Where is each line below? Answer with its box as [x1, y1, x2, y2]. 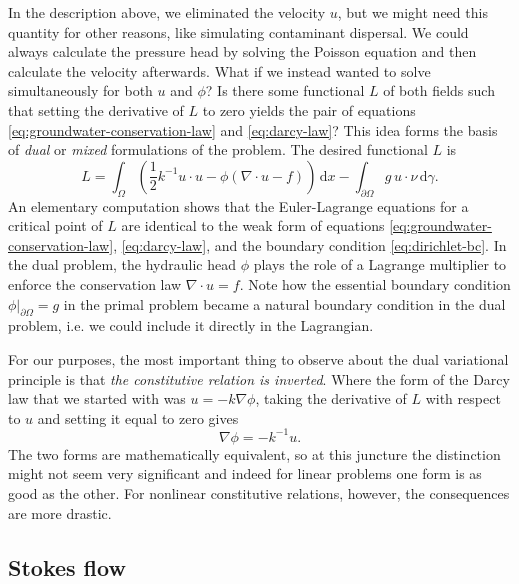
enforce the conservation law [8, 273, 182, 294]
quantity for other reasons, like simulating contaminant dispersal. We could [8, 21, 469, 42]
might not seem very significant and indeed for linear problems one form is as [8, 463, 482, 484]
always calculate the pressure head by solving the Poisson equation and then [8, 41, 477, 62]
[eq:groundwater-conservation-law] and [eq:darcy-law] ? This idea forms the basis [8, 119, 498, 140]
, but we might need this [337, 2, 488, 22]
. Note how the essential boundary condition [239, 273, 511, 294]
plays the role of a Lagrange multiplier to [253, 254, 507, 275]
